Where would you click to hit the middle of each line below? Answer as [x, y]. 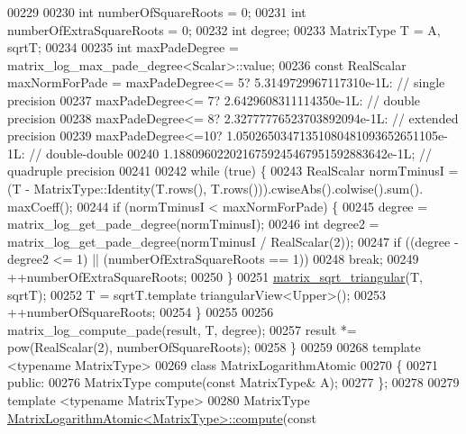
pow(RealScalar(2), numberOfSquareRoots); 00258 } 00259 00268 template [214, 347]
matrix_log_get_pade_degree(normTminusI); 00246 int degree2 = [193, 224]
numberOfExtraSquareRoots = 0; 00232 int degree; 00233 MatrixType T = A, [224, 29]
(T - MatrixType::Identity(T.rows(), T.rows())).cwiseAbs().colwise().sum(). [215, 188]
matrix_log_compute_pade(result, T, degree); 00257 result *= [182, 329]
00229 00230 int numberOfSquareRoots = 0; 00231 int [157, 12]
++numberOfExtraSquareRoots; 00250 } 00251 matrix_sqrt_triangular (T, [215, 276]
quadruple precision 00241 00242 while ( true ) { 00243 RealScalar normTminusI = [233, 171]
